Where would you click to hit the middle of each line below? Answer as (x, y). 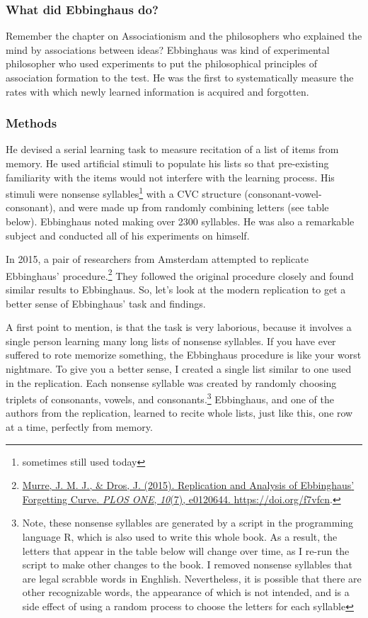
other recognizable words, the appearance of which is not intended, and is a (186, 592)
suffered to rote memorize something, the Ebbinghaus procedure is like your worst (184, 355)
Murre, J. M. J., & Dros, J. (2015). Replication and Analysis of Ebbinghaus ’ (188, 485)
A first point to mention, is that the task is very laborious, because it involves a (179, 327)
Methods (31, 123)
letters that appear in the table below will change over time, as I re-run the (186, 550)
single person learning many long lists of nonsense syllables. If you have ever (171, 341)
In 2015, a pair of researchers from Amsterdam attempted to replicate (157, 259)
